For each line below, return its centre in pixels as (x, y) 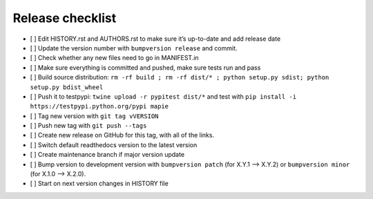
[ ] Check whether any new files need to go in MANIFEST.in (115, 58)
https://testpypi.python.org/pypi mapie (99, 106)
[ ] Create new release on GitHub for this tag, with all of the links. (122, 135)
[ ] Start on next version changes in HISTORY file (99, 184)
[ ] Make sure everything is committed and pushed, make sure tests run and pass (145, 67)
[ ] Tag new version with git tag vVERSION (94, 116)
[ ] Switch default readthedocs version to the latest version (114, 144)
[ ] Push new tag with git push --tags (88, 126)
